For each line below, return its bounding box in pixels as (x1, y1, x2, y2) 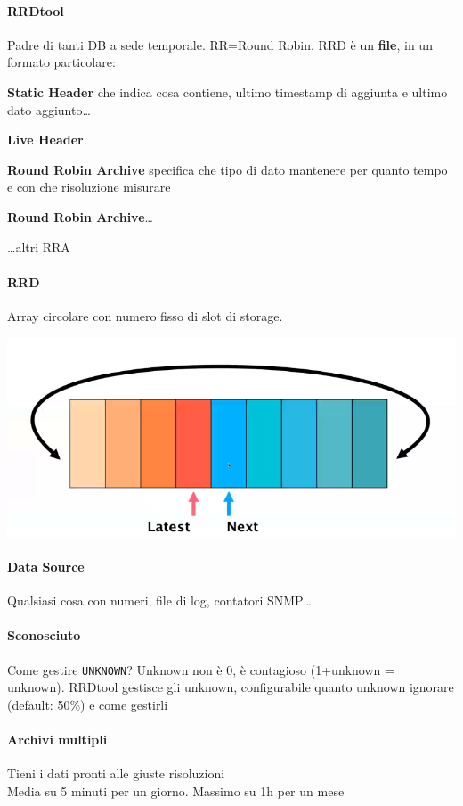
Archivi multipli (7, 730, 108, 749)
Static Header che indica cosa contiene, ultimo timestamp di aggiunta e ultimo (7, 82, 448, 101)
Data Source (7, 556, 85, 575)
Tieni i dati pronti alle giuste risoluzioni (7, 764, 225, 783)
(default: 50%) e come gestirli (7, 695, 168, 713)
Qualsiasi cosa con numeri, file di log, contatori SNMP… (7, 591, 313, 610)
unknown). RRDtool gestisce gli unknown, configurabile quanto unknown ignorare (7, 678, 454, 696)
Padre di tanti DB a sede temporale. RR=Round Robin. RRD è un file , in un (7, 35, 433, 53)
